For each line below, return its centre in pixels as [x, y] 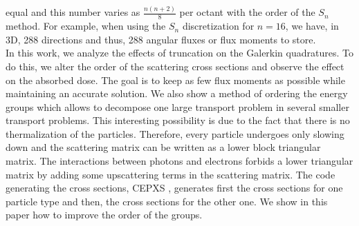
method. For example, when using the [86, 26]
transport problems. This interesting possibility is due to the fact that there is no [178, 120]
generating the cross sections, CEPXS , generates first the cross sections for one [174, 188]
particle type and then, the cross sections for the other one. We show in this [167, 201]
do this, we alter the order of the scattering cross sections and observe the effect [175, 66]
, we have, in [312, 26]
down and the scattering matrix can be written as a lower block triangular [163, 147]
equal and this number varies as [73, 12]
